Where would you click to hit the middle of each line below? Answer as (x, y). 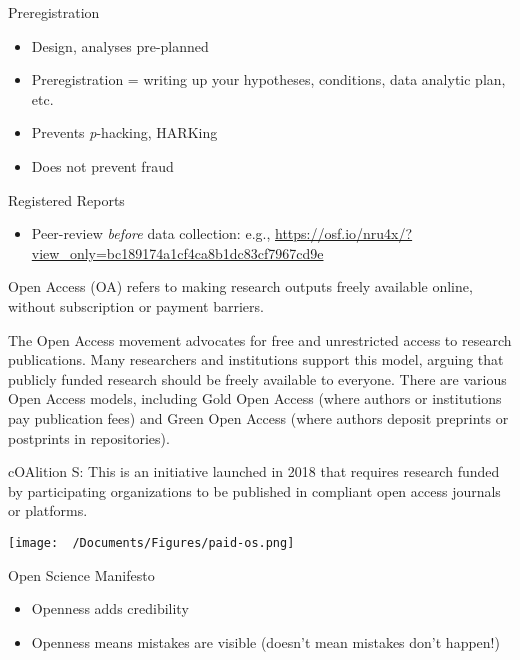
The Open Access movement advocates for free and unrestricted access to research (260, 339)
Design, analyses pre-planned (120, 45)
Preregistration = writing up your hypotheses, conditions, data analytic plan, (268, 79)
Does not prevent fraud (102, 165)
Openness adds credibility (110, 608)
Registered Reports (66, 199)
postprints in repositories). (89, 437)
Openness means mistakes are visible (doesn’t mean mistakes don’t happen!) (265, 641)
